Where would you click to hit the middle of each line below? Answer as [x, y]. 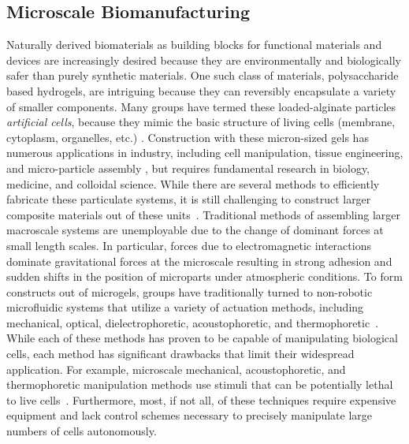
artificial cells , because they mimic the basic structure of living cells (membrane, [201, 122]
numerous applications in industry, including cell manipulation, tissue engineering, [205, 153]
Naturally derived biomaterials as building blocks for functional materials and [194, 45]
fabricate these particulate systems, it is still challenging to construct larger [189, 199]
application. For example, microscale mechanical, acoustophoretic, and [176, 369]
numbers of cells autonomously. [82, 431]
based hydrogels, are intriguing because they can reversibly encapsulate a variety [201, 90]
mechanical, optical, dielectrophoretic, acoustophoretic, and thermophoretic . [193, 322]
